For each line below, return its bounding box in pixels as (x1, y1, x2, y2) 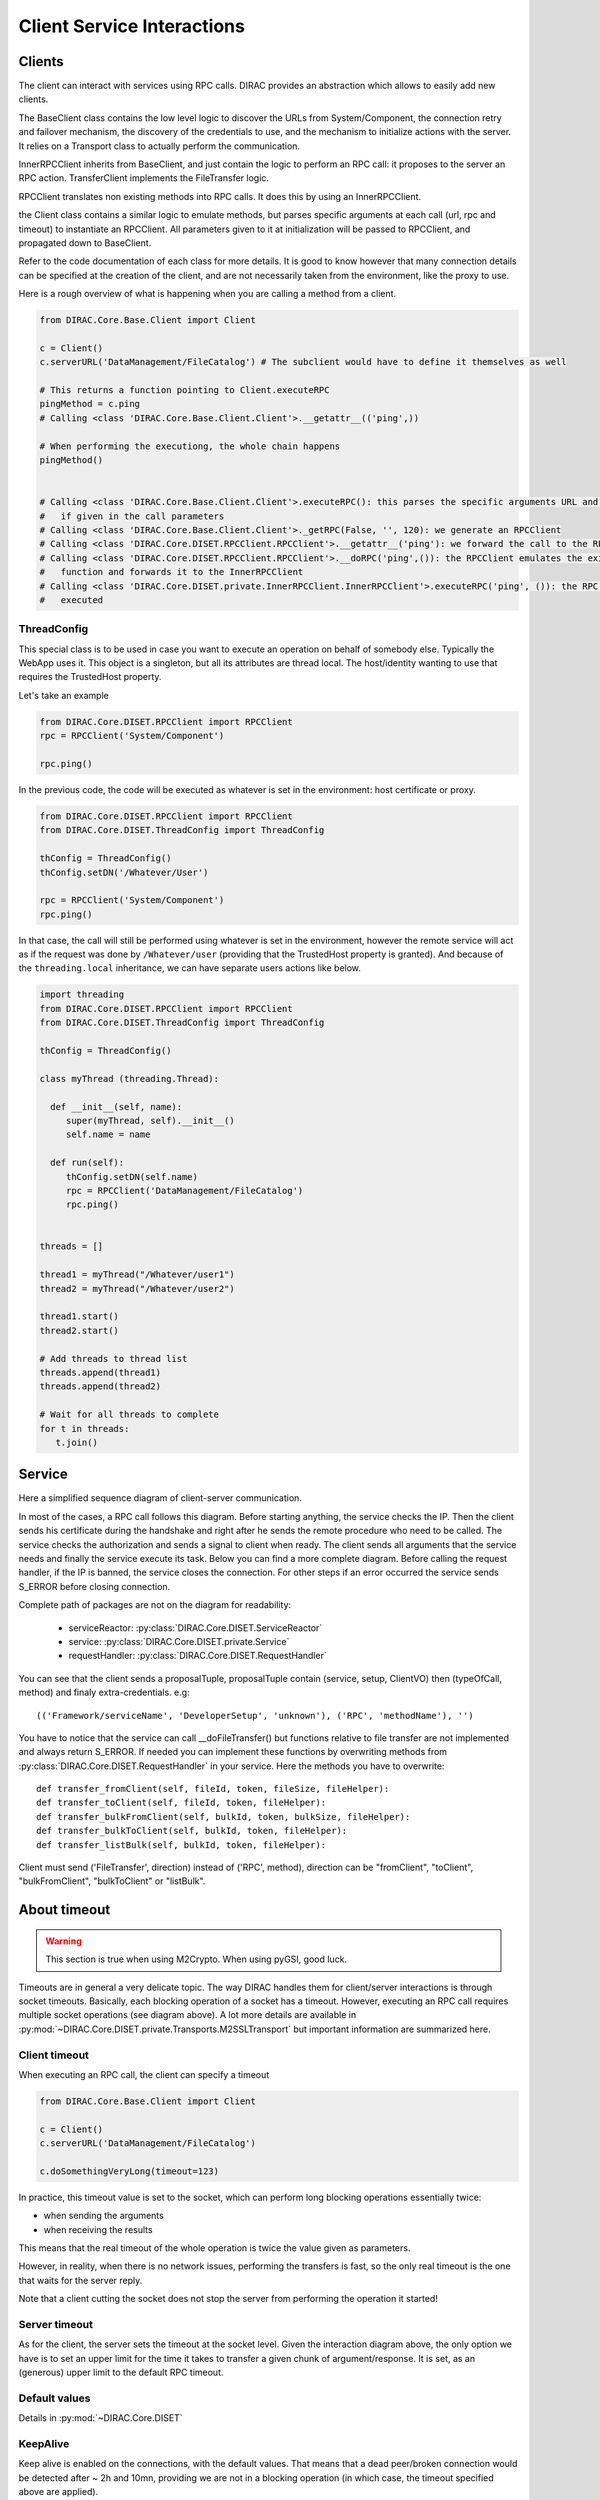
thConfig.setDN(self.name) (65, 1171, 199, 1182)
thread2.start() (39, 1325, 120, 1336)
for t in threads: (39, 1423, 130, 1434)
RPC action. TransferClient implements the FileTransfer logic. (18, 172, 270, 184)
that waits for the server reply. (18, 2274, 143, 2286)
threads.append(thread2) (39, 1381, 162, 1392)
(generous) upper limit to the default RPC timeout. (18, 2366, 224, 2379)
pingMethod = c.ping (39, 398, 140, 410)
